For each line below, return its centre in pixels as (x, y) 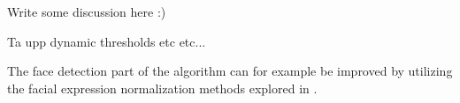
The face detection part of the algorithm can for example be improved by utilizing (230, 71)
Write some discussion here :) (87, 11)
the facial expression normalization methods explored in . (162, 88)
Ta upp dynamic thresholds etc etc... (107, 41)
